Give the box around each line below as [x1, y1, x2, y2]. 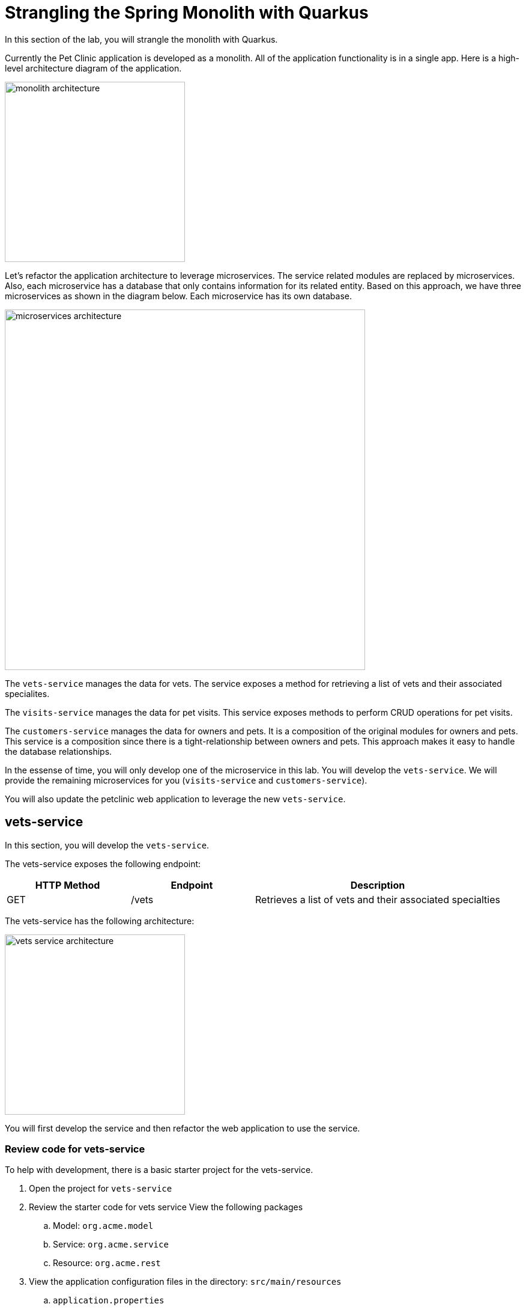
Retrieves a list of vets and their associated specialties [255, 893, 500, 906]
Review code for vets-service [5, 1142, 145, 1155]
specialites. [5, 688, 50, 699]
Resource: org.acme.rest [53, 1258, 161, 1269]
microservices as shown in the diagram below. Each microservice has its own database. [5, 290, 352, 301]
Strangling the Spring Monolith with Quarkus [5, 2, 369, 23]
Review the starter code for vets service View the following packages [29, 1202, 303, 1213]
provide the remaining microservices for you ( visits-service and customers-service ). [5, 775, 367, 785]
